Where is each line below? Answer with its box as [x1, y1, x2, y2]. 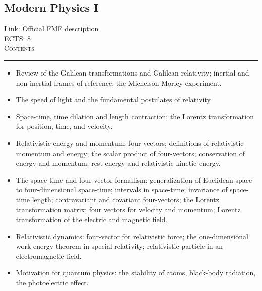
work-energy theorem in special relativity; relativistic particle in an [16, 241, 223, 251]
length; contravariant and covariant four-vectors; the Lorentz [32, 194, 219, 204]
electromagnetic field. [16, 250, 82, 261]
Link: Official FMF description [4, 23, 99, 34]
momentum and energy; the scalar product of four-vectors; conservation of [16, 148, 245, 158]
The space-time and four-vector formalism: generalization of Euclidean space [16, 174, 252, 185]
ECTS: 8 [4, 33, 31, 43]
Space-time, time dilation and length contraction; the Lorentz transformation [16, 111, 254, 121]
